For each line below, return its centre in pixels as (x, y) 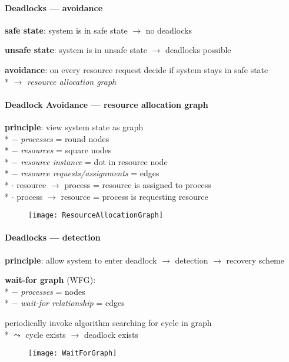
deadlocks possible (198, 50)
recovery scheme (255, 260)
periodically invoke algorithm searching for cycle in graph (108, 322)
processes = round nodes (65, 138)
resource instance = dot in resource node (94, 161)
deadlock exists (111, 334)
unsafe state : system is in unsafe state (76, 50)
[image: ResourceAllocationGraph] (96, 215)
